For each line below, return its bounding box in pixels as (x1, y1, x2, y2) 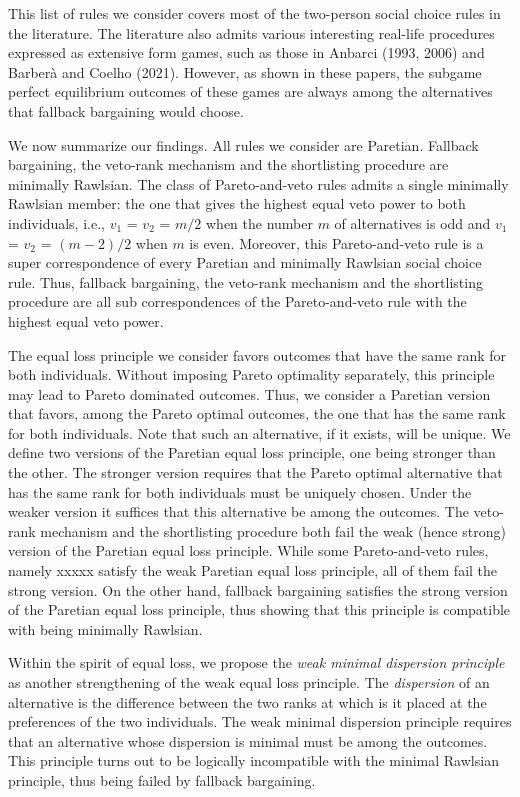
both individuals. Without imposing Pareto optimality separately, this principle (8, 364, 495, 385)
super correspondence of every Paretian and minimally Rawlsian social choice (8, 252, 482, 273)
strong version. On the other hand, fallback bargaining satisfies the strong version (8, 579, 508, 600)
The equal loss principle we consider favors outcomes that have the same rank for (8, 344, 506, 365)
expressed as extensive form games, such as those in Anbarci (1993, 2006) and (8, 42, 485, 63)
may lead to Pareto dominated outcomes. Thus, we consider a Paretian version (8, 383, 491, 404)
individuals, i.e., (8, 212, 105, 233)
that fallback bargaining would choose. (8, 100, 244, 121)
